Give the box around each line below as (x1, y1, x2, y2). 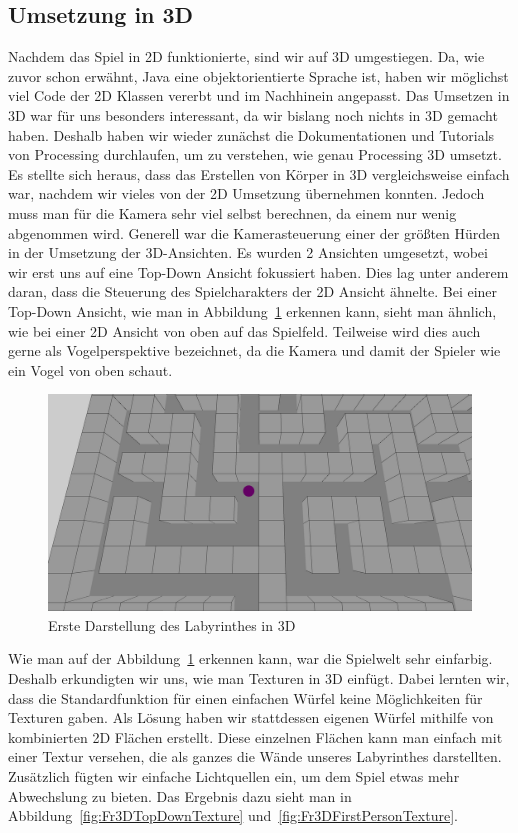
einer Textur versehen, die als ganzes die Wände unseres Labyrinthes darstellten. (8, 746, 502, 767)
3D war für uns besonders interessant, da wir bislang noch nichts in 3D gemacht (8, 104, 498, 125)
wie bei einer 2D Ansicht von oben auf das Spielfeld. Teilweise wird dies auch (8, 320, 481, 341)
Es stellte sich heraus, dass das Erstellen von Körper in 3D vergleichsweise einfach (8, 163, 510, 184)
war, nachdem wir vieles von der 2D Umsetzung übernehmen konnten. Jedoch (8, 183, 485, 204)
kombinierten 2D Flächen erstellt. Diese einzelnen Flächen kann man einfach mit (8, 726, 503, 747)
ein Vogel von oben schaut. (8, 359, 173, 380)
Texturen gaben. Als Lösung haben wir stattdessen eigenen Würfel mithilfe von (8, 707, 494, 728)
